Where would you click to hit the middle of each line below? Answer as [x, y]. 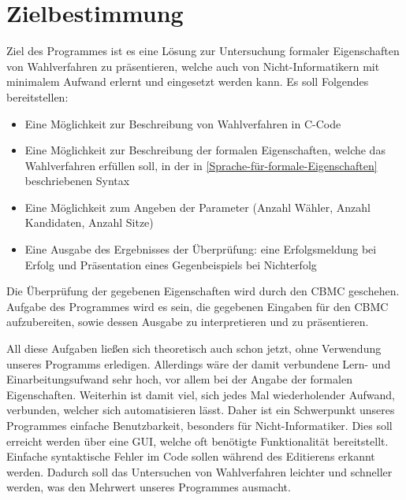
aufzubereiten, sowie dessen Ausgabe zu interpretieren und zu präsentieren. [188, 322]
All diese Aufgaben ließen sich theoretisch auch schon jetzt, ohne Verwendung [194, 348]
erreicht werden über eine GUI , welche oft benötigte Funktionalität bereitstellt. [197, 441]
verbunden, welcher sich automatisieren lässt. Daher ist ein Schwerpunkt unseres [201, 410]
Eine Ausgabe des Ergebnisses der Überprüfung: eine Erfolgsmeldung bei [201, 249]
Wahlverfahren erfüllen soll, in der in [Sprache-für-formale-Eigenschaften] [201, 165]
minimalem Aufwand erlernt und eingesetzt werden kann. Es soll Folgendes [188, 81]
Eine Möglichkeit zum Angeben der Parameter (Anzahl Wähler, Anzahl [197, 207]
